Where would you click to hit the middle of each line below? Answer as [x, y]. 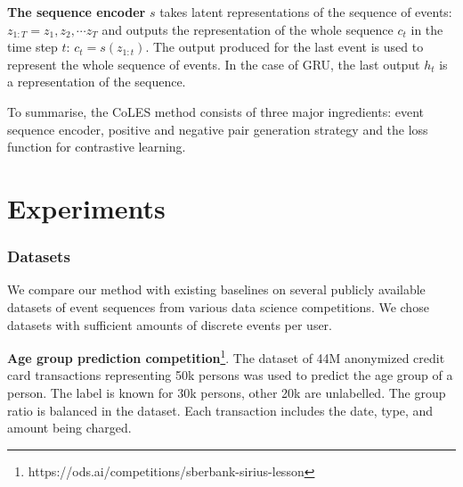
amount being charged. [69, 428]
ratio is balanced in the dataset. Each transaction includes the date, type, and [220, 410]
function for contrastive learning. [97, 147]
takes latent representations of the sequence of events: [306, 12]
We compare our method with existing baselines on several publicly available [216, 289]
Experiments [86, 207]
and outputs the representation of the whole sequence [248, 29]
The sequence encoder [77, 12]
